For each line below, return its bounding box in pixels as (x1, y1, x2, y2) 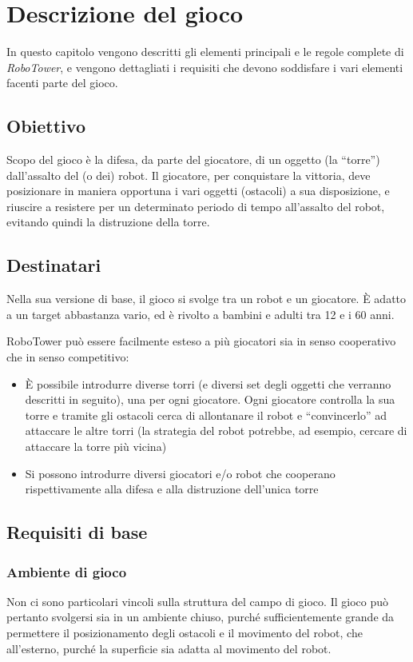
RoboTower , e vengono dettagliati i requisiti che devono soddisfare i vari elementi (6, 58, 403, 75)
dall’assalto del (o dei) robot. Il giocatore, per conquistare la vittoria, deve (6, 166, 371, 183)
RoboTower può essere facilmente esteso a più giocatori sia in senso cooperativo (6, 333, 396, 349)
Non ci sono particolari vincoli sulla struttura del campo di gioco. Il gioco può (6, 592, 388, 609)
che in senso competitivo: (6, 349, 129, 365)
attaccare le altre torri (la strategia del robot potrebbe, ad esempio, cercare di (25, 422, 407, 439)
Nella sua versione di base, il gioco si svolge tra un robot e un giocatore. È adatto (6, 290, 407, 307)
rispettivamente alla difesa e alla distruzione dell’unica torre (25, 481, 319, 497)
